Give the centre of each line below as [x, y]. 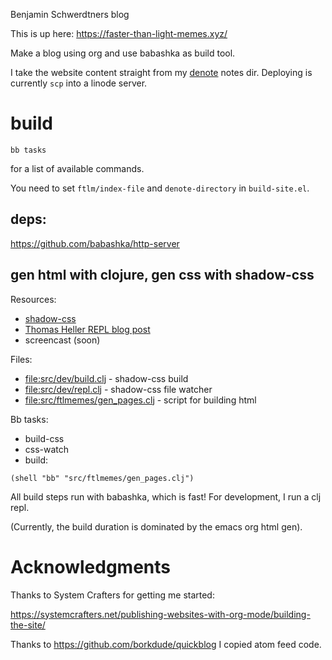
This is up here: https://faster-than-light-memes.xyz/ [119, 33]
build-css [44, 438]
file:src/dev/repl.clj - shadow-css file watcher [118, 389]
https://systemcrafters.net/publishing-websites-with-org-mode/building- [160, 614]
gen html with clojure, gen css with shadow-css [162, 275]
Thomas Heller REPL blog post [87, 329]
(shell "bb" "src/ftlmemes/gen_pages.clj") [102, 478]
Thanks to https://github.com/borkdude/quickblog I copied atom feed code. [166, 644]
